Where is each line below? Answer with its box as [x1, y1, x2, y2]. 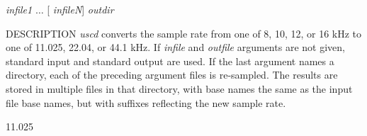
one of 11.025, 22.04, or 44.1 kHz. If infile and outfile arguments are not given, [6, 40, 345, 55]
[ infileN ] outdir [47, 2, 114, 16]
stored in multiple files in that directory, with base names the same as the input [6, 81, 353, 96]
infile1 [6, 2, 33, 16]
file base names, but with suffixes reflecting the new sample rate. [6, 95, 286, 110]
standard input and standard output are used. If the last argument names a [6, 53, 334, 68]
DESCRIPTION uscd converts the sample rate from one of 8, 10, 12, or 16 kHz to [6, 25, 362, 40]
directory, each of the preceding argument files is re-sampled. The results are [6, 67, 338, 82]
